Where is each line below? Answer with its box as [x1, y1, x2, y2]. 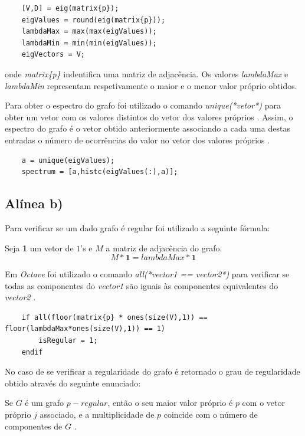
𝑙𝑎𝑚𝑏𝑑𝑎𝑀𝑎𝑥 [141, 254, 185, 263]
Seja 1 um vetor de [5, 241, 74, 254]
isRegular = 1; [38, 336, 98, 345]
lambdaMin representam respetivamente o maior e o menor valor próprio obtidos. [5, 79, 297, 91]
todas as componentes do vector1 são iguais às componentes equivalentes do [5, 279, 278, 291]
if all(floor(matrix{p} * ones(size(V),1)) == [21, 313, 208, 322]
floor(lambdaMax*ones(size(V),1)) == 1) [5, 324, 166, 333]
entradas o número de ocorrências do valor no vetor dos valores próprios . [5, 133, 270, 146]
